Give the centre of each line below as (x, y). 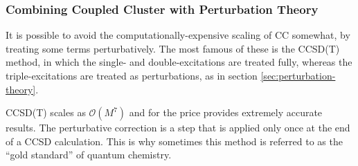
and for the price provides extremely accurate (226, 112)
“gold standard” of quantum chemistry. (89, 155)
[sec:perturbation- (298, 75)
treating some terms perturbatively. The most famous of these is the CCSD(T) (173, 48)
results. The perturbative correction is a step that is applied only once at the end (178, 128)
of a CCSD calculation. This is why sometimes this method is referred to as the (174, 141)
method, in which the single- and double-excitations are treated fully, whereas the (179, 62)
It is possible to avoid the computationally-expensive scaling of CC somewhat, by (178, 35)
